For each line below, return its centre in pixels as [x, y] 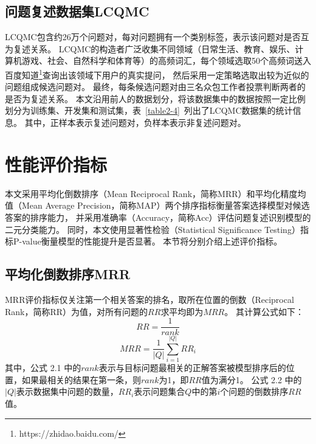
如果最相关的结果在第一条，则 [81, 379]
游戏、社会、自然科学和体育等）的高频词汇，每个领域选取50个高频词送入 [166, 61]
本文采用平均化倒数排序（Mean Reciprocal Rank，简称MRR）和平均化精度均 [156, 193]
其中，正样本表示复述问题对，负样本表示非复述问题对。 [135, 123]
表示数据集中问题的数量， [67, 391]
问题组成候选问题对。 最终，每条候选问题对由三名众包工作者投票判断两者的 [155, 87]
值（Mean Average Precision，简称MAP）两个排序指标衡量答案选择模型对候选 [157, 205]
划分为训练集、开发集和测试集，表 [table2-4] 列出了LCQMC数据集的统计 [149, 110]
